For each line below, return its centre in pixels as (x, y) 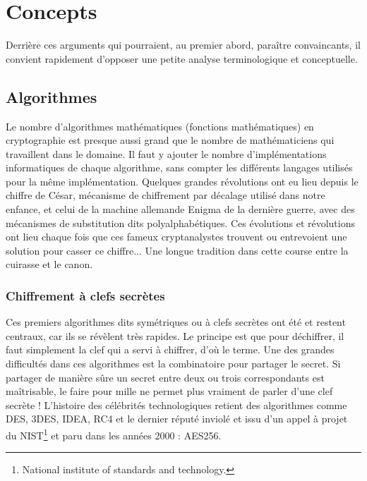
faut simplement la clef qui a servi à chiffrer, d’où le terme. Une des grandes (170, 349)
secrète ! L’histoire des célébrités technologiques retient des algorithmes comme (176, 404)
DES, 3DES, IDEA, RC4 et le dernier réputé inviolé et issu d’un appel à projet (177, 419)
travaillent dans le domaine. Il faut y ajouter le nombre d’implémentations (166, 153)
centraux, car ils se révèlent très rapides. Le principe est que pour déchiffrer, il (175, 335)
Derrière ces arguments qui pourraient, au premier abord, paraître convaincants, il (183, 45)
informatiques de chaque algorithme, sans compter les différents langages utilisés (179, 168)
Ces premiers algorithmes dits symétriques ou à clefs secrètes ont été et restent (176, 322)
